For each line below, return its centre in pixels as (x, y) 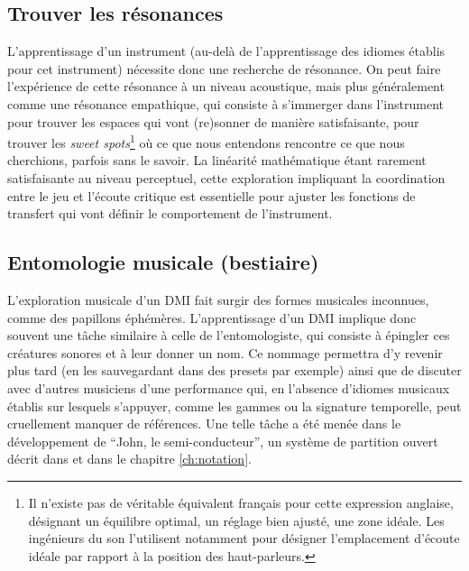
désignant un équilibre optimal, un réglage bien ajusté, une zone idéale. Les (236, 520)
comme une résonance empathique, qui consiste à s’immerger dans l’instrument (225, 103)
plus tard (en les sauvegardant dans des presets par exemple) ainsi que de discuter (234, 370)
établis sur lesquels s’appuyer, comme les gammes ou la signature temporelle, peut (234, 405)
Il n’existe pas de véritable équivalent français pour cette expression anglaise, (241, 502)
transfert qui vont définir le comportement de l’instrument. (170, 213)
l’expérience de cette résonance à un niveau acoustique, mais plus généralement (226, 86)
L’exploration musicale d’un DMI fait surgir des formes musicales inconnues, (218, 299)
